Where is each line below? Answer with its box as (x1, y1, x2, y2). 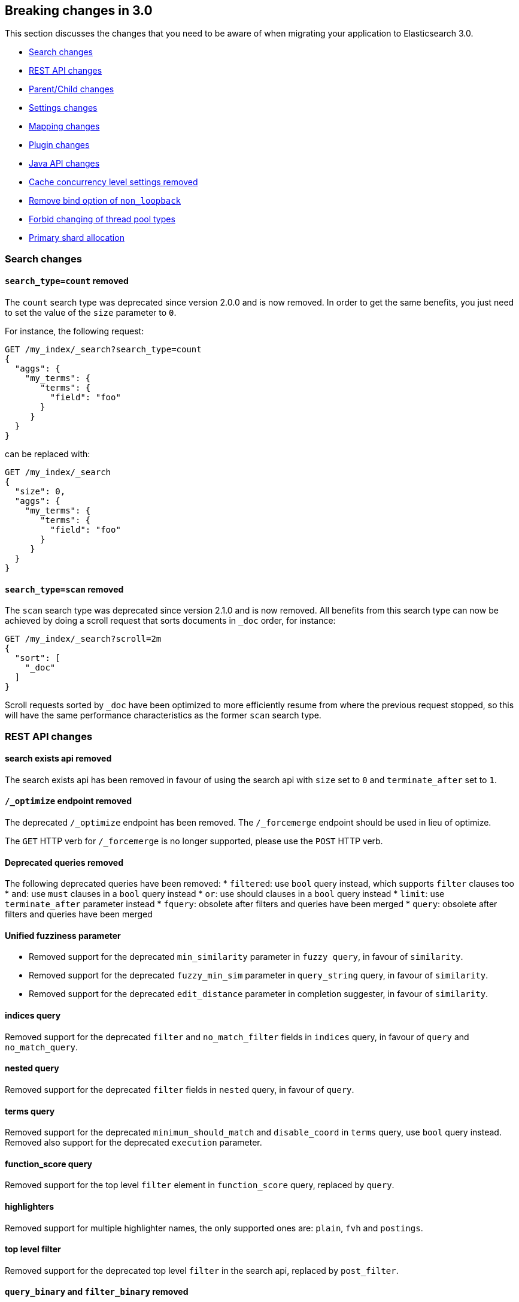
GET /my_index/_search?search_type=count (5, 345, 202, 355)
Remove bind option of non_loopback (29, 195, 181, 206)
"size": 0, (14, 487, 66, 497)
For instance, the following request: (5, 326, 144, 337)
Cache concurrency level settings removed (29, 177, 198, 188)
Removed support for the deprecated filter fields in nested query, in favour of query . (5, 1084, 354, 1095)
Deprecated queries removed (5, 857, 123, 868)
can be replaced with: (5, 449, 90, 460)
